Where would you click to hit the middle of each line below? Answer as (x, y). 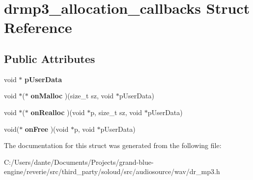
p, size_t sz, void (116, 112)
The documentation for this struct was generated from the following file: (113, 145)
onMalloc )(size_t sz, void (72, 96)
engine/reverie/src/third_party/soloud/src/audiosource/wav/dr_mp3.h (112, 171)
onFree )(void (47, 129)
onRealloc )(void (58, 112)
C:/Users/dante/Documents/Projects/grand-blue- (79, 162)
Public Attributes (50, 58)
